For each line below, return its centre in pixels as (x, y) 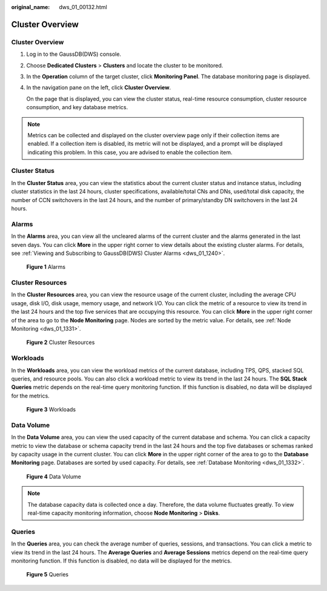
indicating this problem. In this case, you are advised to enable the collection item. (130, 152)
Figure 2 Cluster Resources (61, 342)
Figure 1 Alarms (46, 267)
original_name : (31, 7)
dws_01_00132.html (83, 7)
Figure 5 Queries (48, 575)
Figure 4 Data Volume (54, 476)
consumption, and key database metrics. (77, 107)
